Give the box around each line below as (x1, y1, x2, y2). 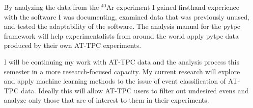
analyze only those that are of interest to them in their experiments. (4, 95, 209, 105)
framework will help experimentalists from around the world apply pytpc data (4, 30, 239, 41)
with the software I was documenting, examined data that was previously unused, (4, 11, 250, 22)
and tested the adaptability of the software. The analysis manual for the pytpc (4, 21, 241, 31)
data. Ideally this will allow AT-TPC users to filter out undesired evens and (21, 85, 249, 95)
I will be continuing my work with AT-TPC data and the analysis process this (4, 56, 239, 66)
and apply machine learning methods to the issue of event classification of (4, 76, 226, 86)
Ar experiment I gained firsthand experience (106, 2, 239, 12)
